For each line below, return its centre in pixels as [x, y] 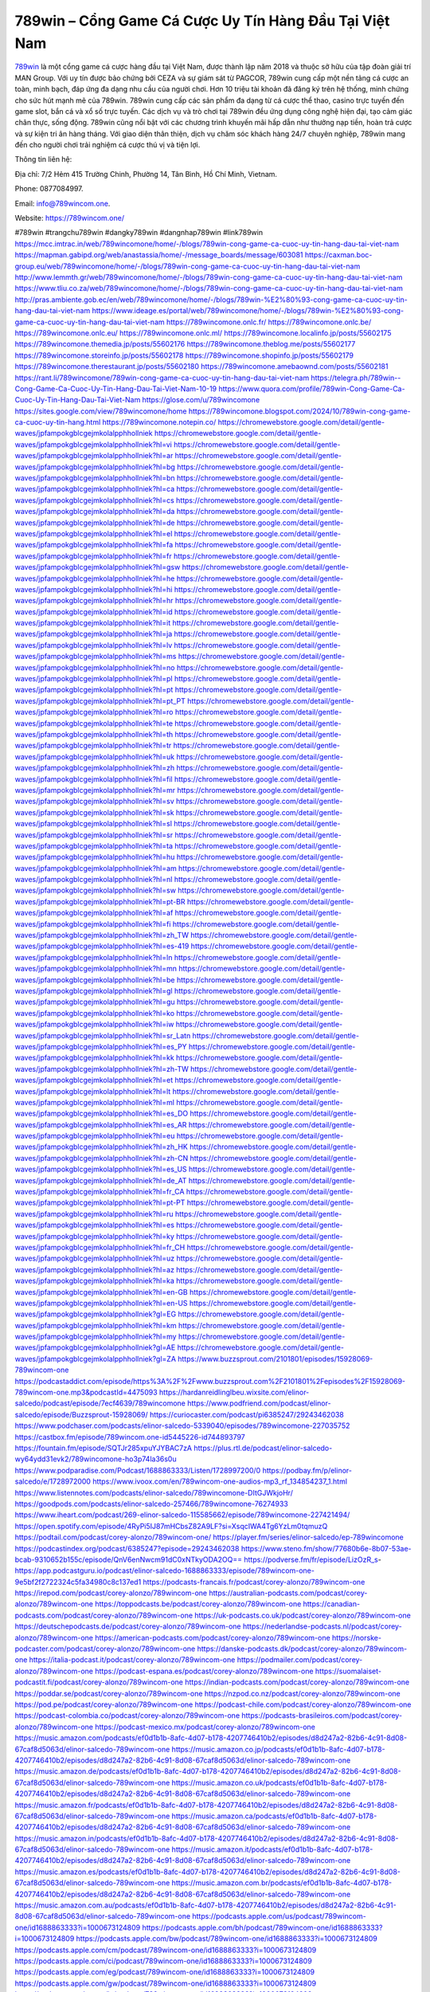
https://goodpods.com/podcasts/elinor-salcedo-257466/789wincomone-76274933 [151, 1504]
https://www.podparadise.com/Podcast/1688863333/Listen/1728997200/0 [138, 1470]
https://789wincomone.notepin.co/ [159, 422]
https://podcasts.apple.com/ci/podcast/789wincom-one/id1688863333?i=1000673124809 [163, 1961]
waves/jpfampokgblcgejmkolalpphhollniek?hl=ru [94, 1214]
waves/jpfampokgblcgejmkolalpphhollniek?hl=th [94, 734]
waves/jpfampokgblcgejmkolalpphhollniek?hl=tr [93, 746]
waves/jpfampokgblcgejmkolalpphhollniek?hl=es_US [101, 1169]
